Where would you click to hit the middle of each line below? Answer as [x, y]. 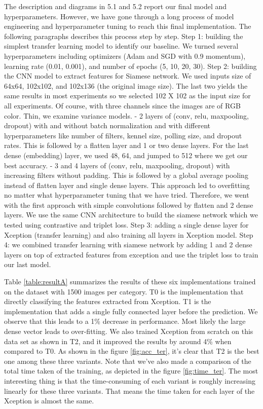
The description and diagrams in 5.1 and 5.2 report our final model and [116, 6]
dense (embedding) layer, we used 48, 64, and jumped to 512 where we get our [126, 155]
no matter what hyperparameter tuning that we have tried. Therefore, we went [127, 195]
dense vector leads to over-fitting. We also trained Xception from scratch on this [129, 331]
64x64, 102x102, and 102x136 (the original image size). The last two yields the [126, 85]
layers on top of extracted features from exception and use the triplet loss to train [131, 254]
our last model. [28, 264]
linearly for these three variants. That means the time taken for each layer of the [129, 391]
